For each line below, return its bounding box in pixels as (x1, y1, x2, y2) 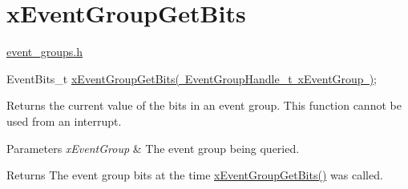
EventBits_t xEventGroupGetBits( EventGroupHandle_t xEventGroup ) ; (6, 70, 377, 86)
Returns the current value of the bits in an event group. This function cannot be (6, 97, 402, 114)
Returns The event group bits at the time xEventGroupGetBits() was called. (6, 167, 383, 183)
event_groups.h (6, 43, 83, 60)
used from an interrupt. (6, 112, 122, 129)
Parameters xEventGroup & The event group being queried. (6, 139, 300, 156)
